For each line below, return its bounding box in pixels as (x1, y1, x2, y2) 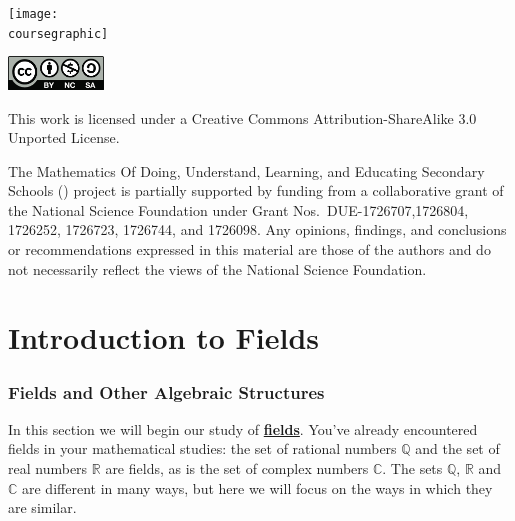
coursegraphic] (8, 26, 109, 41)
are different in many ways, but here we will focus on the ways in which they (22, 477, 493, 498)
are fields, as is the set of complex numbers (105, 458, 369, 479)
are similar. (8, 497, 77, 518)
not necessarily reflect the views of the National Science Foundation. (8, 258, 427, 279)
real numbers (8, 458, 88, 479)
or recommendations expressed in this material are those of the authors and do (8, 239, 491, 260)
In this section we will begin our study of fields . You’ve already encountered (8, 418, 478, 439)
